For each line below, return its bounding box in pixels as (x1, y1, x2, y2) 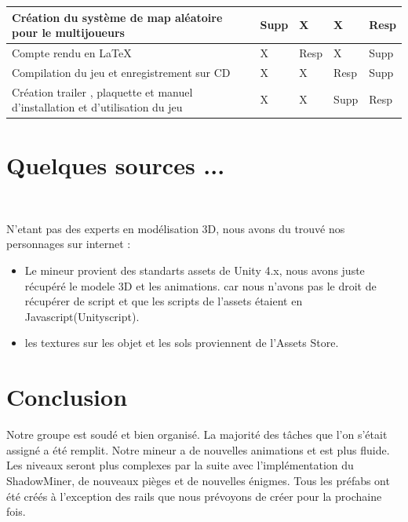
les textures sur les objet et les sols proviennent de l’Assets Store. (24, 334, 339, 351)
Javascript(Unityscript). (24, 308, 140, 324)
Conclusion (6, 381, 128, 413)
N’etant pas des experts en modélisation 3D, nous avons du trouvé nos (6, 220, 345, 236)
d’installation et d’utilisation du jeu (12, 99, 183, 115)
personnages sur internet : (6, 235, 131, 252)
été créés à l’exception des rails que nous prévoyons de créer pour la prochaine (6, 487, 382, 504)
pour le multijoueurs (12, 24, 125, 41)
